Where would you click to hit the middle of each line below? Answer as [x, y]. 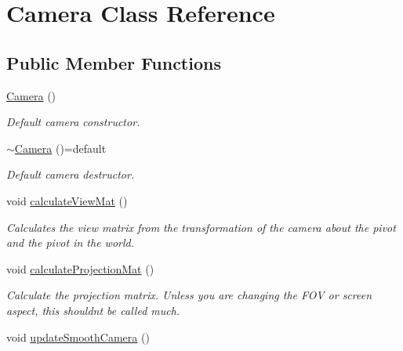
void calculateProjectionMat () [80, 268]
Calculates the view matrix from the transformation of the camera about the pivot [201, 227]
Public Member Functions [114, 62]
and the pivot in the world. [70, 242]
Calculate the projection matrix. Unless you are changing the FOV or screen [189, 295]
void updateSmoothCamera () [78, 337]
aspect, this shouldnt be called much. [93, 310]
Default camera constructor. [73, 122]
